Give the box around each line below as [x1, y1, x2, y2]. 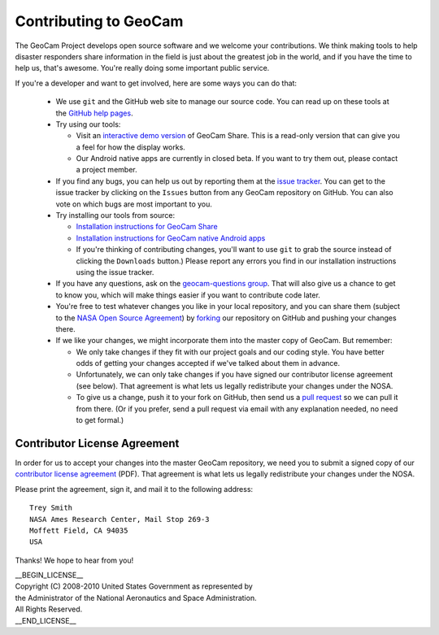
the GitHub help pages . [55, 108, 133, 118]
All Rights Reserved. [15, 604, 83, 614]
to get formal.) [76, 415, 124, 425]
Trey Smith [29, 503, 73, 512]
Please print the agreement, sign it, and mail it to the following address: [15, 484, 254, 494]
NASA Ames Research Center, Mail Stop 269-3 [29, 515, 211, 524]
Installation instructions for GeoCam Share [76, 222, 219, 232]
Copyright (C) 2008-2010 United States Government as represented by [15, 581, 254, 591]
